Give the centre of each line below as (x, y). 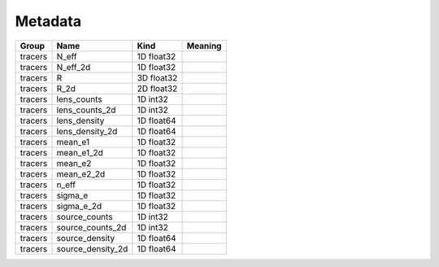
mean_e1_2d (80, 152)
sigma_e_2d (79, 206)
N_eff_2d (74, 67)
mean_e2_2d (81, 173)
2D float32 (157, 88)
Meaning (204, 46)
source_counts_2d (91, 227)
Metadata (48, 21)
